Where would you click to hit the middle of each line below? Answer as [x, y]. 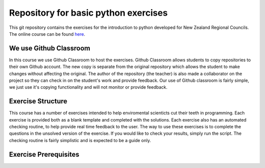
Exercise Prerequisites [44, 154]
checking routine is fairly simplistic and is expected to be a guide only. [80, 140]
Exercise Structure [38, 101]
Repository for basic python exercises [88, 13]
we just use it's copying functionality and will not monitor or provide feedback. [88, 87]
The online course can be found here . [47, 34]
